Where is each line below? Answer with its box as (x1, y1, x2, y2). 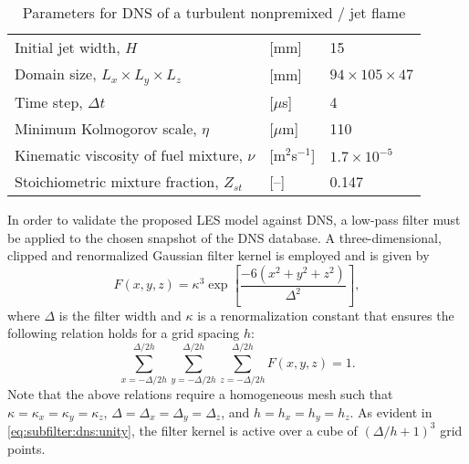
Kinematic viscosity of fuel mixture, (15, 143, 244, 165)
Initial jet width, (15, 37, 120, 58)
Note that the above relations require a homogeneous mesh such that (7, 384, 393, 403)
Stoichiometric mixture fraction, (15, 170, 219, 192)
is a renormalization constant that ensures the (197, 305, 454, 324)
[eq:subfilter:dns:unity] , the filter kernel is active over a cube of (7, 420, 358, 439)
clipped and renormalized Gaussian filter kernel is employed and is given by (7, 246, 430, 265)
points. (7, 438, 46, 458)
